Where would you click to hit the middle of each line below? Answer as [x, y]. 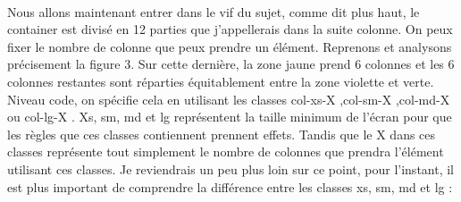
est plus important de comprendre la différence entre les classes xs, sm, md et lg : [230, 186]
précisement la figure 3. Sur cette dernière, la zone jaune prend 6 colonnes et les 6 [231, 64]
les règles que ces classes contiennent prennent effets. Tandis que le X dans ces [222, 134]
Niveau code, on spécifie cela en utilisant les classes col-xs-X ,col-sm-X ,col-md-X [229, 99]
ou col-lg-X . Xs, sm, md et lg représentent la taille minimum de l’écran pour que [230, 117]
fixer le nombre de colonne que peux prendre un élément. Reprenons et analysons [230, 46]
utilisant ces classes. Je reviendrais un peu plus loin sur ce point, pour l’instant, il [231, 168]
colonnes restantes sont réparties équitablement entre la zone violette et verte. [221, 81]
